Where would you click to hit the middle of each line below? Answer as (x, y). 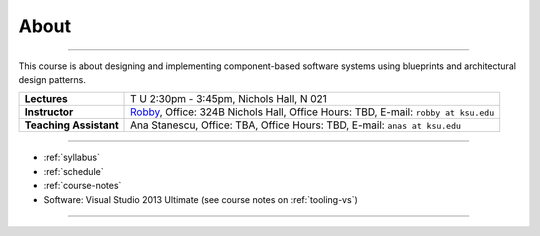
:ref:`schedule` (73, 171)
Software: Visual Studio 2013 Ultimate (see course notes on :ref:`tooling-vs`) (201, 199)
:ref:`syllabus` (71, 157)
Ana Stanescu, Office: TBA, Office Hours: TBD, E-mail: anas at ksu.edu (296, 125)
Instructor (49, 112)
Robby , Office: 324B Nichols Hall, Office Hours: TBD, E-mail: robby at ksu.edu (312, 112)
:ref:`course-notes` (82, 186)
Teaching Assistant (71, 125)
